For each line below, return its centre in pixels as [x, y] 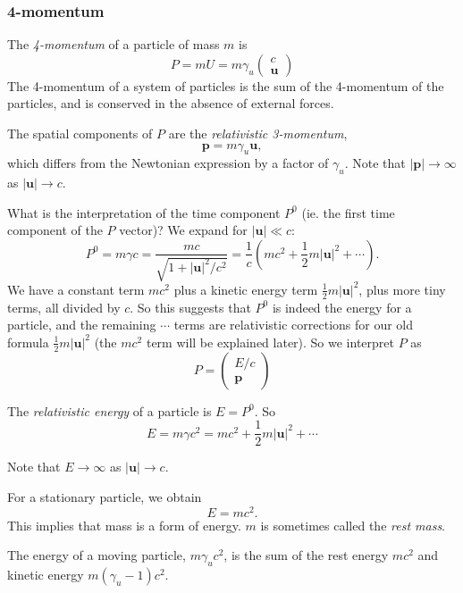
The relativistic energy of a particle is [109, 410]
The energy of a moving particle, [97, 555]
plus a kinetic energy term [246, 289]
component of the [55, 230]
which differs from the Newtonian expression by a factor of [168, 163]
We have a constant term [76, 289]
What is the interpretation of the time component [144, 212]
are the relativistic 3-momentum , [258, 133]
